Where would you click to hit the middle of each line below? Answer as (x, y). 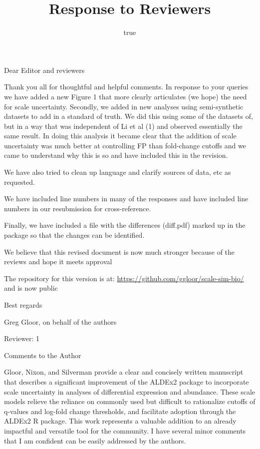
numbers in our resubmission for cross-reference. (78, 208)
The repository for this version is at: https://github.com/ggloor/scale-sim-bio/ (124, 278)
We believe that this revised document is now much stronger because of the (120, 251)
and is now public (31, 288)
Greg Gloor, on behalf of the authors (60, 321)
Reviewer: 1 (22, 338)
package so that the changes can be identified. (74, 235)
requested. (19, 182)
